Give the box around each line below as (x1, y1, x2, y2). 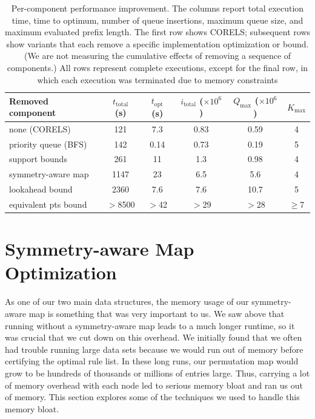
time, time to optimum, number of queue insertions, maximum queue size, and (12, 13, 303, 26)
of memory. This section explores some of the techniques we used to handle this (5, 390, 300, 403)
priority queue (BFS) (9, 137, 87, 150)
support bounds (9, 152, 67, 165)
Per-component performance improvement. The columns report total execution (11, 2, 304, 14)
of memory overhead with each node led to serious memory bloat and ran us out (5, 378, 303, 391)
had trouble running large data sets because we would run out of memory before (5, 342, 303, 355)
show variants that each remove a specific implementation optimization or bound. (6, 37, 309, 50)
